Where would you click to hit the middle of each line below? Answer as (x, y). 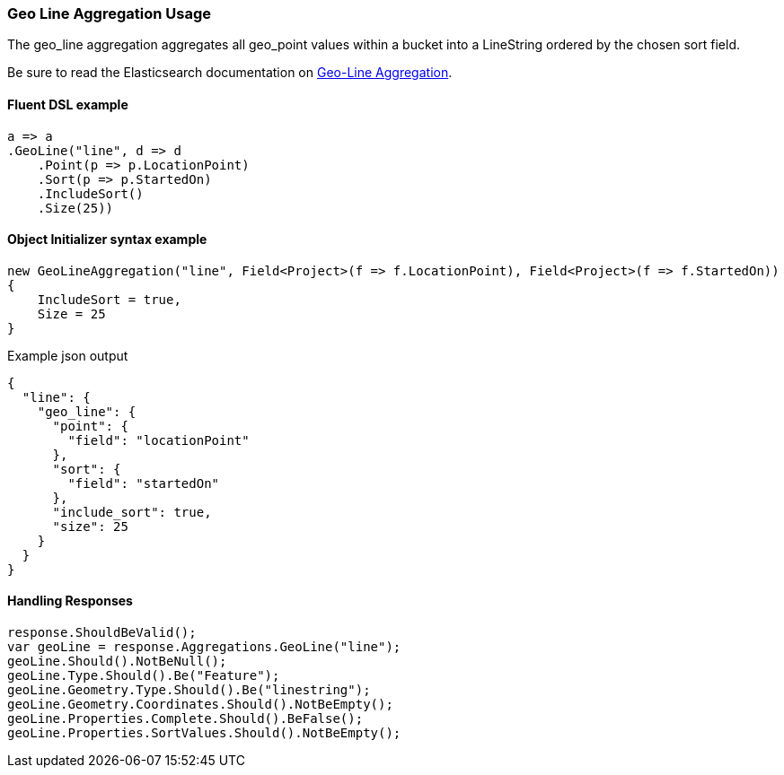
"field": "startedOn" (144, 483)
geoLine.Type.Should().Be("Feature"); (144, 676)
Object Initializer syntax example (107, 239)
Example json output (68, 355)
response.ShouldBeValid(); (102, 633)
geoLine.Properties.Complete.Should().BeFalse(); (185, 719)
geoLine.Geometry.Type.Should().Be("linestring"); (189, 690)
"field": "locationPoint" (159, 440)
